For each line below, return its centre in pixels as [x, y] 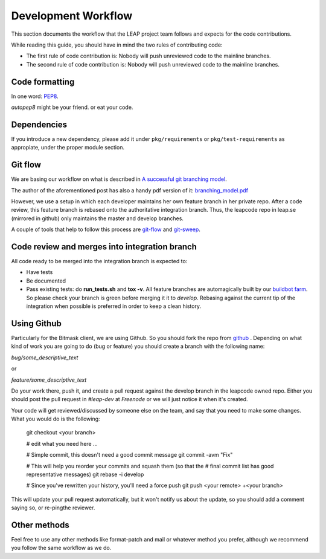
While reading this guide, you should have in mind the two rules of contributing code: [117, 45]
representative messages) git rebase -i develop [85, 474]
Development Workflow [72, 16]
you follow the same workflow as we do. [61, 548]
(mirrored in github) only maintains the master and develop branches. [97, 218]
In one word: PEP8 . [35, 96]
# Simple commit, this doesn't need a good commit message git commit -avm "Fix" [129, 455]
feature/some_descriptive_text [49, 380]
